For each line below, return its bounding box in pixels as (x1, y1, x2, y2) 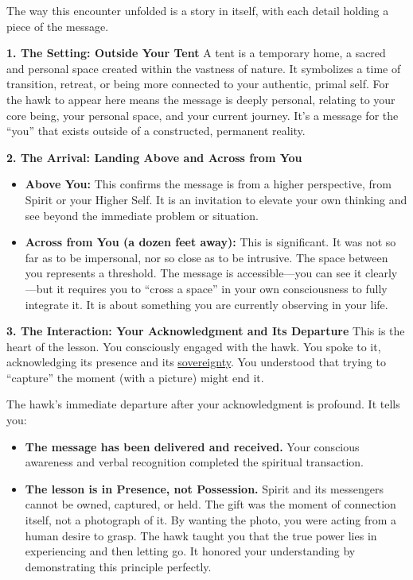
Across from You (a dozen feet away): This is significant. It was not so (25, 234, 396, 250)
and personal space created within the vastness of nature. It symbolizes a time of (6, 60, 401, 76)
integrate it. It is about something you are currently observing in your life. (25, 296, 388, 312)
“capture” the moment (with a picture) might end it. (6, 369, 264, 385)
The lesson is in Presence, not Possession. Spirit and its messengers (25, 480, 384, 497)
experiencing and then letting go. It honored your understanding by (25, 543, 356, 559)
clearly (365, 265, 398, 281)
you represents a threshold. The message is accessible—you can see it (25, 265, 362, 281)
